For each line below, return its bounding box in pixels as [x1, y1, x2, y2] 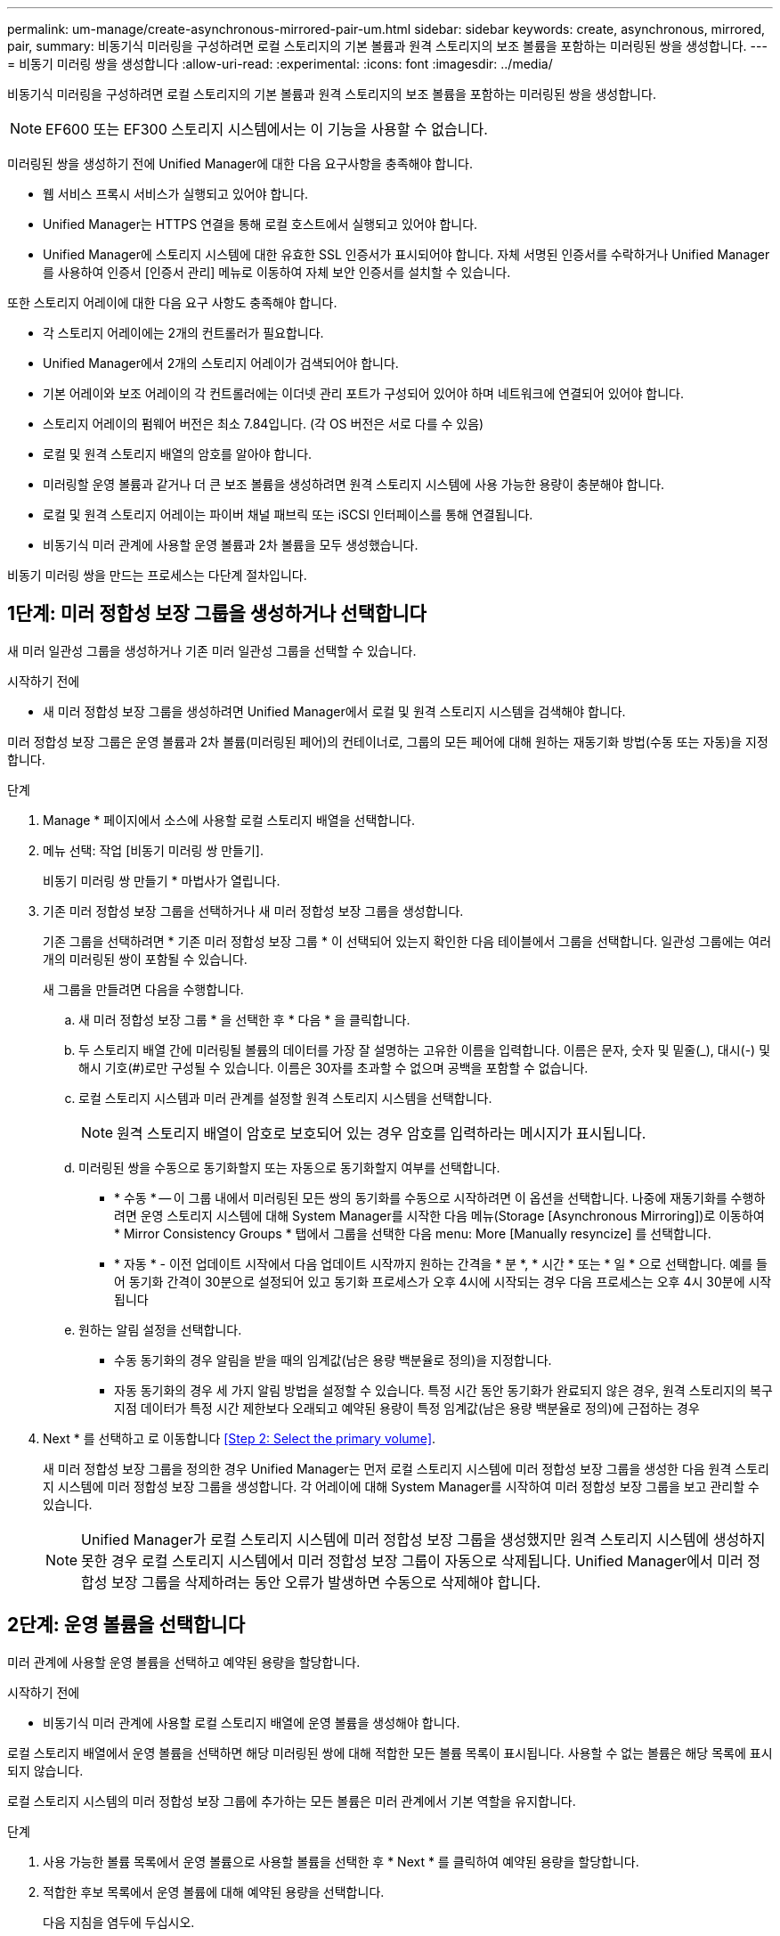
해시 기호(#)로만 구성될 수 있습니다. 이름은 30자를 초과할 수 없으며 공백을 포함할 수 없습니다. [78, 1059, 589, 1075]
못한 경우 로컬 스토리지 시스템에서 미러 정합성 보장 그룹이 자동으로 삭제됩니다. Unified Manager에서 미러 [81, 1551, 743, 1570]
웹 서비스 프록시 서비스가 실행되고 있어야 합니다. [43, 186, 309, 201]
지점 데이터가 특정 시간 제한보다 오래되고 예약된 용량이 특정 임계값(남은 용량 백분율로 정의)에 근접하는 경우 [114, 1400, 700, 1416]
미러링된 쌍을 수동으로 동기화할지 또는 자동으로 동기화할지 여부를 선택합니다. [78, 1159, 500, 1175]
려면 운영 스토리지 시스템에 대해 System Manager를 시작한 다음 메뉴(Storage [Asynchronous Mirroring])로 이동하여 [114, 1207, 765, 1223]
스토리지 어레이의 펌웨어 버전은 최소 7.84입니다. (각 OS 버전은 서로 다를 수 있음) [43, 416, 484, 431]
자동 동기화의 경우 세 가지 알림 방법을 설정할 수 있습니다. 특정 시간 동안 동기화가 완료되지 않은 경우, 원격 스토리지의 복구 [114, 1382, 773, 1398]
